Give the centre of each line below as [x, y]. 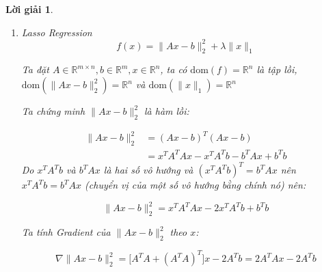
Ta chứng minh [53, 111]
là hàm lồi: [166, 111]
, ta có [174, 69]
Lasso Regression [57, 32]
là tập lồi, [277, 69]
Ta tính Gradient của [66, 232]
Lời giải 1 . [29, 9]
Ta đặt [35, 69]
